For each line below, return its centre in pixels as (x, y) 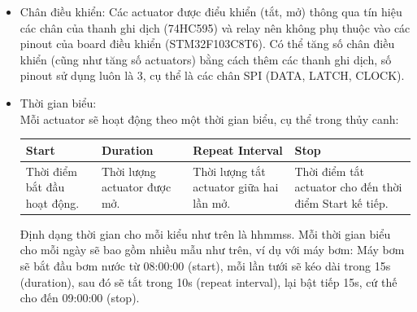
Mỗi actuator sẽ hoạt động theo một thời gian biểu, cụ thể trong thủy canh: (209, 119)
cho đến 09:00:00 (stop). (80, 298)
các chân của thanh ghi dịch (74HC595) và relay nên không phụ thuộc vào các (215, 27)
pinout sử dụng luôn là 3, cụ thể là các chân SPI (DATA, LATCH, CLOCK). (212, 75)
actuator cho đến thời (348, 187)
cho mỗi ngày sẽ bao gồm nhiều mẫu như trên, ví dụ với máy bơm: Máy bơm (212, 250)
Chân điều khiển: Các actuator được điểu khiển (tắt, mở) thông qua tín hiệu (211, 11)
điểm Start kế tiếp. (341, 202)
